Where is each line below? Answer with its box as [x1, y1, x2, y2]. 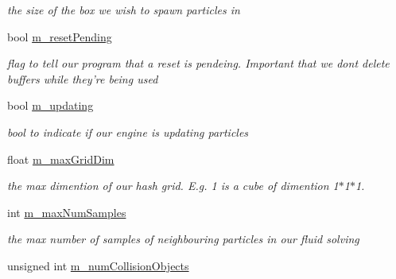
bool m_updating [7, 97, 94, 114]
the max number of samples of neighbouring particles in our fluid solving [7, 231, 359, 247]
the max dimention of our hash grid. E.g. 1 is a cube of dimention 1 [7, 177, 339, 194]
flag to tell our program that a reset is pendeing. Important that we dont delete [7, 55, 390, 72]
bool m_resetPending [7, 28, 112, 45]
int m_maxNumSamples [7, 203, 126, 220]
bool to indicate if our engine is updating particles [7, 123, 249, 140]
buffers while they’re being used [7, 70, 158, 87]
